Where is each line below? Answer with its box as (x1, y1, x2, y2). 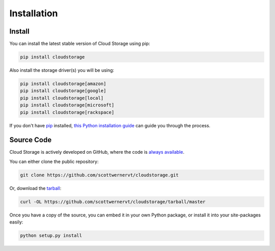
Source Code (9, 135, 52, 145)
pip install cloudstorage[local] (20, 95, 104, 101)
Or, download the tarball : (9, 185, 62, 191)
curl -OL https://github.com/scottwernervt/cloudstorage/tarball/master (20, 199, 206, 205)
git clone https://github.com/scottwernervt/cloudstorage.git (20, 172, 179, 178)
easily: (9, 219, 23, 225)
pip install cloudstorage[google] (20, 88, 106, 94)
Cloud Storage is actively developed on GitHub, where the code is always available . (9, 149, 184, 155)
